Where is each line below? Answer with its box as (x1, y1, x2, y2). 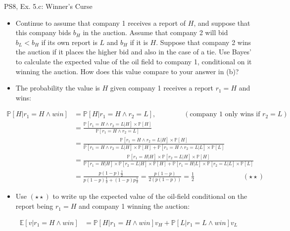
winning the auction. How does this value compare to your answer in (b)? (15, 66, 239, 76)
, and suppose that (193, 17, 250, 28)
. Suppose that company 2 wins (156, 37, 251, 47)
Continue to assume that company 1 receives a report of (15, 17, 186, 28)
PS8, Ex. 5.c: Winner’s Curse (4, 1, 93, 11)
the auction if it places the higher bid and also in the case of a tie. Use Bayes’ (15, 46, 251, 57)
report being (15, 201, 53, 211)
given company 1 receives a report (110, 83, 214, 93)
